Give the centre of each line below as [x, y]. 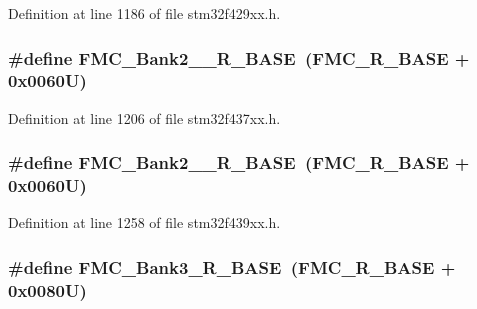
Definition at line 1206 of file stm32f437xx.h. [144, 117]
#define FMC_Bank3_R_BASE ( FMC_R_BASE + [232, 266]
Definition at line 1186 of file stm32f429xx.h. [144, 13]
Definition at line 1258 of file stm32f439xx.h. [144, 222]
